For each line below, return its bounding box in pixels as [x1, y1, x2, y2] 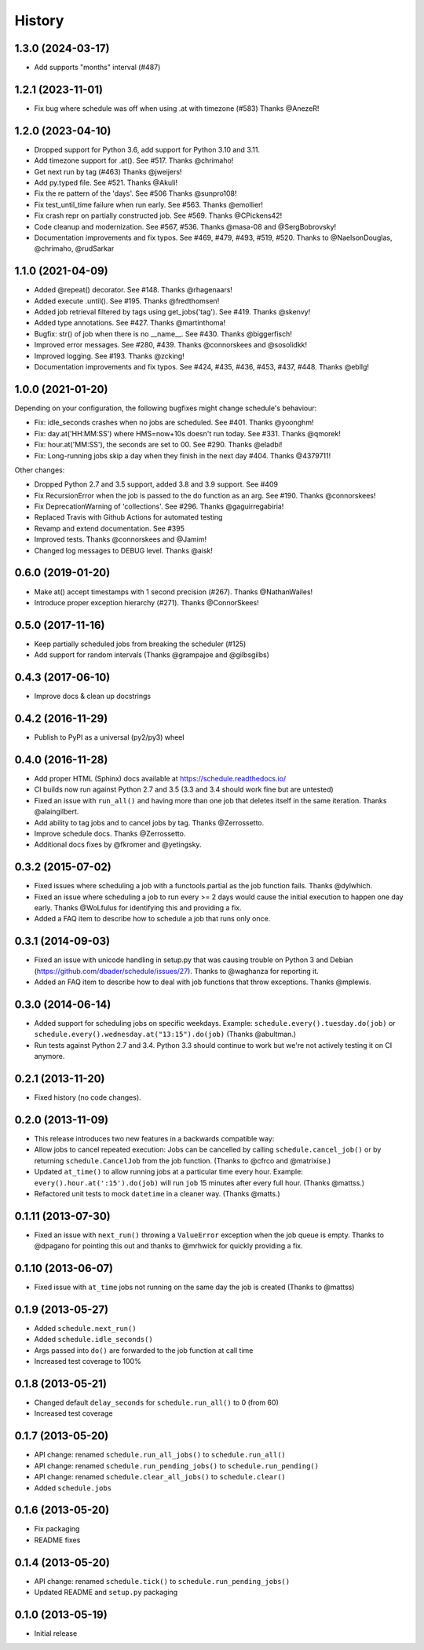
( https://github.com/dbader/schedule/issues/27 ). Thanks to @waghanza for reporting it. [34, 966, 320, 976]
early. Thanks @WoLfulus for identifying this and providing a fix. [34, 902, 243, 912]
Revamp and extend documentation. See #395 [34, 524, 185, 533]
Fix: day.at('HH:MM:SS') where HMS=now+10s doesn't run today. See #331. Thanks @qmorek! [34, 428, 341, 438]
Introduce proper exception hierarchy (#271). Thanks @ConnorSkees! [34, 597, 259, 607]
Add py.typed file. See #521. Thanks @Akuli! [34, 178, 178, 188]
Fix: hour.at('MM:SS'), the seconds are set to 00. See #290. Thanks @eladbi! [34, 440, 283, 450]
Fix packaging [34, 1524, 80, 1534]
